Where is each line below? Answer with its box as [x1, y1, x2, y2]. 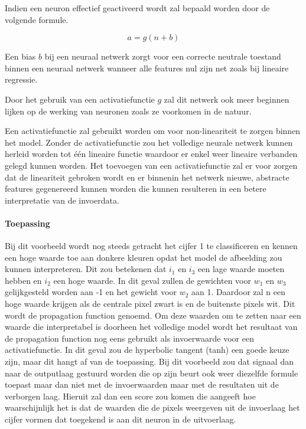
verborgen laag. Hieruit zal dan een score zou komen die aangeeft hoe [5, 389, 256, 402]
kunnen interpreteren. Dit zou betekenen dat [5, 263, 167, 275]
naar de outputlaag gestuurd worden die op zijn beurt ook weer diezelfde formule [5, 366, 298, 379]
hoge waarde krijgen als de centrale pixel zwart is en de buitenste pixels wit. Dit [5, 297, 295, 310]
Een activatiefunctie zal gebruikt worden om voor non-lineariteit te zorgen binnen [5, 125, 301, 137]
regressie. [5, 73, 38, 86]
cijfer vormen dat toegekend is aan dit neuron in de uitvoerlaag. [5, 413, 236, 425]
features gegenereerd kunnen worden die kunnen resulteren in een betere [5, 182, 266, 195]
